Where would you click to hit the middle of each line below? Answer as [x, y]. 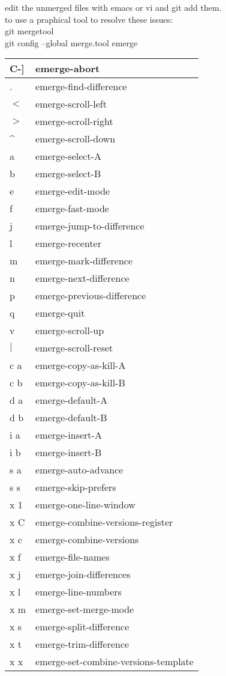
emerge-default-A [72, 400]
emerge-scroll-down [76, 139]
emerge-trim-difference [82, 644]
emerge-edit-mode [73, 191]
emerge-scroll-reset [74, 348]
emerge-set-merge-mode [85, 609]
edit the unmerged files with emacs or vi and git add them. [113, 7]
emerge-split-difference [82, 627]
